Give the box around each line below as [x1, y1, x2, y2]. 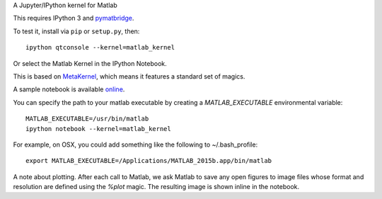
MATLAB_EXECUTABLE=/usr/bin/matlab [25, 115, 149, 123]
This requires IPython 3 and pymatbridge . [13, 14, 134, 23]
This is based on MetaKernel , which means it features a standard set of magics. [13, 72, 245, 81]
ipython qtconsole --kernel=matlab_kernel [25, 43, 175, 52]
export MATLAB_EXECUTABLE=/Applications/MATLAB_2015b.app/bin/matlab [25, 157, 272, 165]
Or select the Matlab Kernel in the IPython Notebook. [13, 59, 168, 67]
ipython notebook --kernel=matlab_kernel [25, 125, 171, 132]
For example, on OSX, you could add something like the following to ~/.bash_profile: [13, 140, 258, 149]
